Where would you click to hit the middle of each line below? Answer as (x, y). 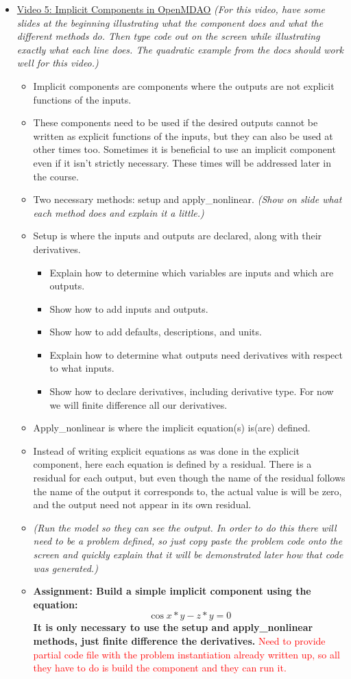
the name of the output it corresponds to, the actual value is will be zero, (187, 491)
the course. (56, 176)
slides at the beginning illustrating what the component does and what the (170, 22)
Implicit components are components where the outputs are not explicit (184, 85)
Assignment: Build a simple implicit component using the (172, 591)
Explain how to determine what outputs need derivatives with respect (196, 354)
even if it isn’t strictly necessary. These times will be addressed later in (182, 162)
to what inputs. (82, 368)
